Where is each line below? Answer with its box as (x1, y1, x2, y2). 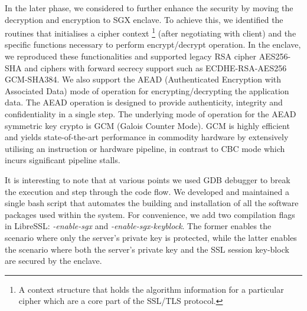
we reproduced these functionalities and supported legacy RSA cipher (5, 50, 257, 62)
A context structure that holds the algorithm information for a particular (18, 283, 284, 295)
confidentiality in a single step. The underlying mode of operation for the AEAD (5, 108, 296, 120)
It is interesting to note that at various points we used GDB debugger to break (5, 173, 290, 186)
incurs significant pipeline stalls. (5, 154, 120, 166)
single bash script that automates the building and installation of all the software (5, 197, 299, 209)
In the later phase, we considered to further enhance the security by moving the (5, 2, 293, 14)
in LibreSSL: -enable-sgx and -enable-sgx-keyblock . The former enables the (5, 220, 272, 232)
